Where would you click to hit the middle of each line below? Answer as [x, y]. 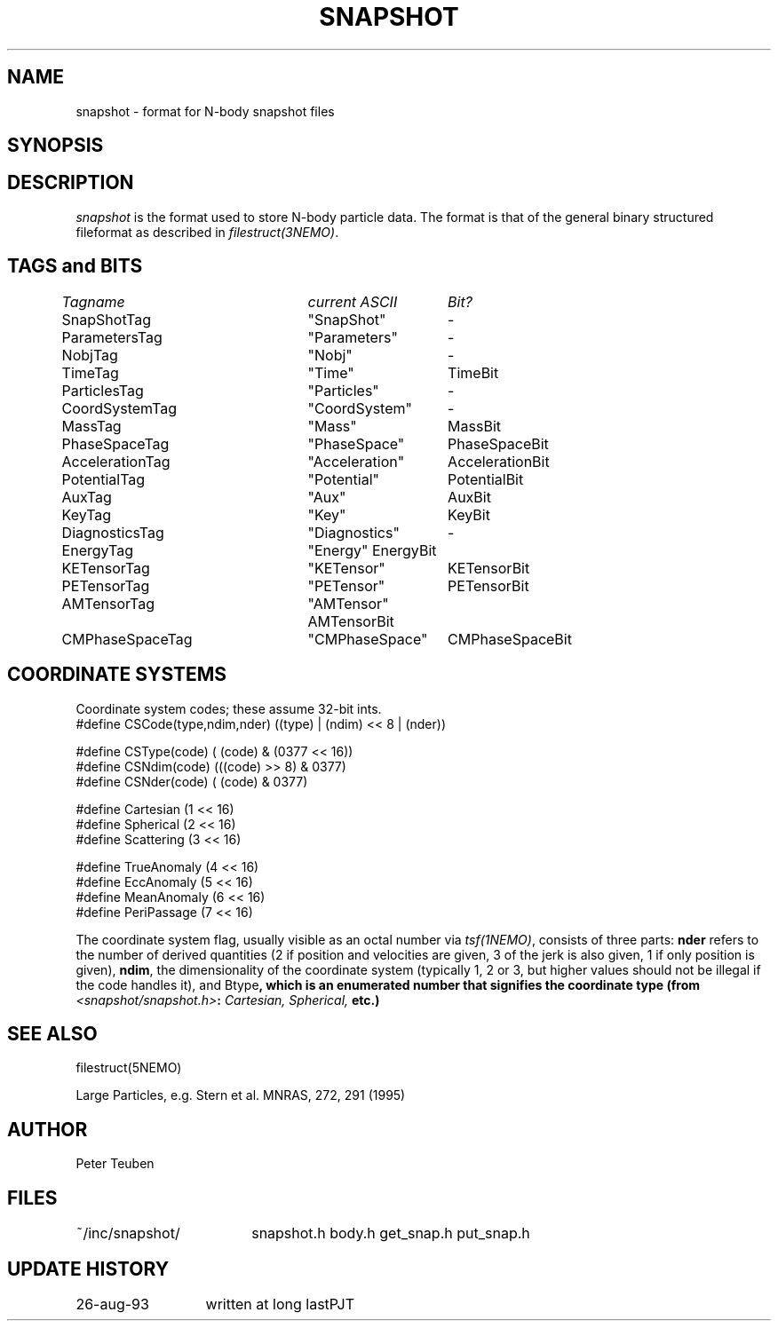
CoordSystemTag [119, 408]
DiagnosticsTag [113, 532]
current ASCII [353, 301]
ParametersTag [112, 337]
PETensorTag [106, 585]
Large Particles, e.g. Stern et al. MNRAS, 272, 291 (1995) [241, 1095]
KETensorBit [489, 568]
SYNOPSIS [56, 146]
